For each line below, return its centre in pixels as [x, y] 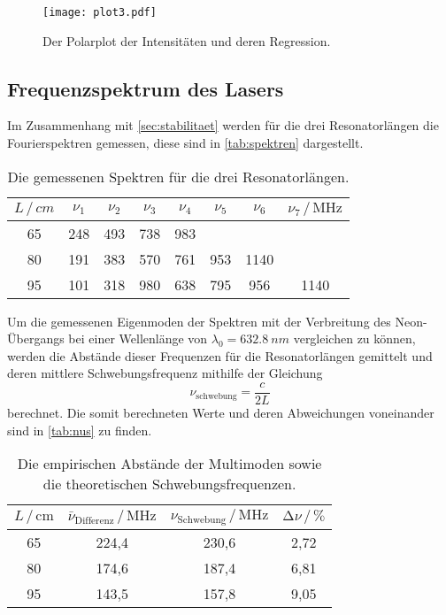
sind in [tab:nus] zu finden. [80, 430]
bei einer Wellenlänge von [138, 338]
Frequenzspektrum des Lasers [146, 88]
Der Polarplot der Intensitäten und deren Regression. [187, 40]
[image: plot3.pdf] [100, 12]
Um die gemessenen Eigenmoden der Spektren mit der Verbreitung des [199, 321]
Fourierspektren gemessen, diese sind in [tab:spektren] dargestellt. [185, 143]
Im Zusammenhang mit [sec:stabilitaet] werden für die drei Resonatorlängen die [223, 125]
